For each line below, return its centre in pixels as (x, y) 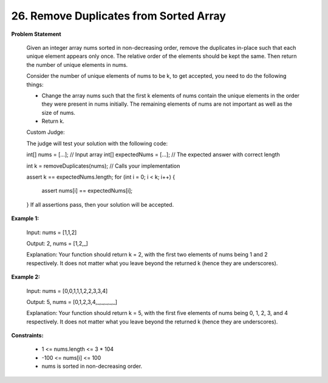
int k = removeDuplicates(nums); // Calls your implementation (103, 166)
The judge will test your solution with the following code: (97, 143)
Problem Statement (36, 34)
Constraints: (27, 336)
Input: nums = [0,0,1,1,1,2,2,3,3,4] (67, 291)
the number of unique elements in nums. (77, 64)
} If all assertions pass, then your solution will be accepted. (100, 204)
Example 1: (25, 218)
